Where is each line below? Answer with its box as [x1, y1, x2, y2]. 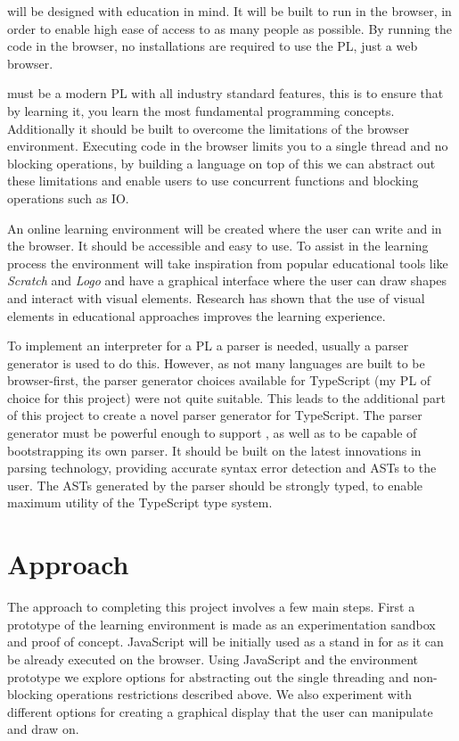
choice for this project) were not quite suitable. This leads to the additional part [7, 388, 447, 407]
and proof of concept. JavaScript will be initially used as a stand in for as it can [7, 632, 444, 651]
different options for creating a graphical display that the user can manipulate [7, 702, 433, 720]
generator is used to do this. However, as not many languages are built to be [7, 353, 425, 372]
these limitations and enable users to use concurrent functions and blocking [7, 171, 419, 190]
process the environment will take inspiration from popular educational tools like [7, 253, 448, 272]
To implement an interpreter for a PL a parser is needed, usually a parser [7, 336, 409, 355]
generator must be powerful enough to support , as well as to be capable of [7, 424, 417, 442]
